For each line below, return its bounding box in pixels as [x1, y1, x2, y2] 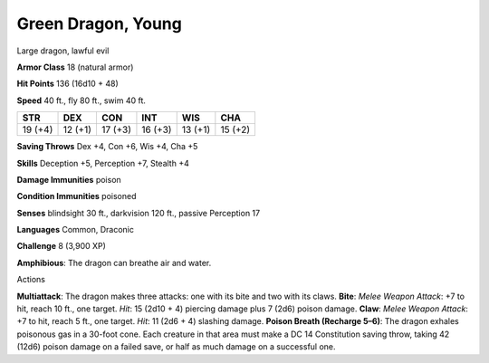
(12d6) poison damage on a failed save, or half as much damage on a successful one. [16, 341, 336, 352]
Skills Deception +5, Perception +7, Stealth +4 [16, 158, 189, 168]
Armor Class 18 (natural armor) [16, 62, 134, 72]
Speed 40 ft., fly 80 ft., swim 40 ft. [16, 95, 147, 106]
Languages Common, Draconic [16, 224, 135, 235]
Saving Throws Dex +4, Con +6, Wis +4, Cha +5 [16, 141, 198, 152]
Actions [16, 274, 45, 285]
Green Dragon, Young [16, 14, 183, 33]
